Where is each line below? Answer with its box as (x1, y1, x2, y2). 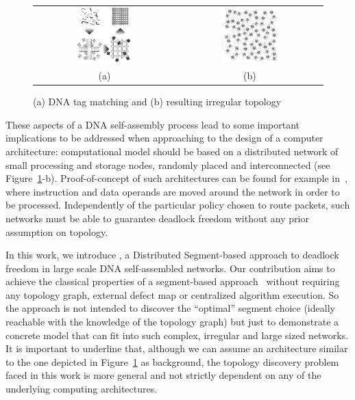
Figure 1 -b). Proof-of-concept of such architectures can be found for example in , (5, 171, 347, 185)
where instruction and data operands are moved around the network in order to (5, 184, 340, 198)
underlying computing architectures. (5, 382, 158, 396)
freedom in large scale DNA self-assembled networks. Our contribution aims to (5, 261, 335, 275)
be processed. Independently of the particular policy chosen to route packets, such (5, 198, 350, 212)
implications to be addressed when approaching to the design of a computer (5, 131, 323, 145)
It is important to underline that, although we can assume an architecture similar (5, 341, 348, 356)
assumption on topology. (5, 224, 108, 239)
